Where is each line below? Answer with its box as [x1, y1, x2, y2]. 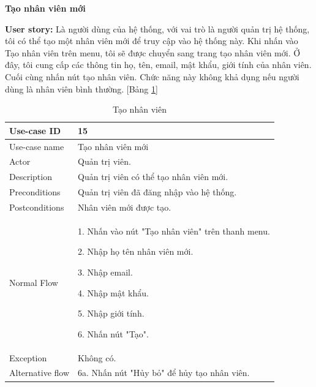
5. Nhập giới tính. [78, 307, 145, 320]
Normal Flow [9, 276, 58, 288]
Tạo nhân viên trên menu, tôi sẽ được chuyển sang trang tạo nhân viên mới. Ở [5, 46, 301, 59]
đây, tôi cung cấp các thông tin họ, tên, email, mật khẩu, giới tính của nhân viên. [5, 58, 312, 71]
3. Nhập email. [78, 266, 133, 278]
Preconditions [9, 186, 61, 198]
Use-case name [9, 140, 64, 152]
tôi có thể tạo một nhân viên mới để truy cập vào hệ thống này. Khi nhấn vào [5, 34, 298, 47]
